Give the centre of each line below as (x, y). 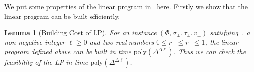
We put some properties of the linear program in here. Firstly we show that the (126, 6)
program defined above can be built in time (68, 51)
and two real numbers (122, 42)
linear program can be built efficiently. (62, 16)
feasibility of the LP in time (46, 62)
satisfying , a (230, 32)
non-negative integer (35, 42)
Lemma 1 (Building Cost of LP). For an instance (80, 32)
